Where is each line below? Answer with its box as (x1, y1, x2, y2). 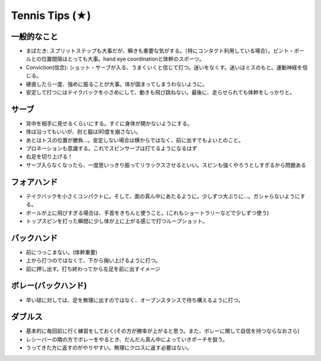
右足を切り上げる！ (26, 153, 73, 160)
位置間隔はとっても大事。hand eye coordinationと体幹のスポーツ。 (41, 55, 205, 62)
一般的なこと (11, 31, 58, 42)
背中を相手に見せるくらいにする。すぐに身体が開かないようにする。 (26, 119, 193, 127)
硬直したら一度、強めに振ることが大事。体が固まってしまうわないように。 (26, 80, 208, 87)
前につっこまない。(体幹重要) (26, 248, 98, 255)
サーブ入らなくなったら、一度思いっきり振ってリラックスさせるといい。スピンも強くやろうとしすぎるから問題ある (26, 161, 306, 169)
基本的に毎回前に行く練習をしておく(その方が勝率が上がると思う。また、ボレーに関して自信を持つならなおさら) (26, 327, 300, 335)
